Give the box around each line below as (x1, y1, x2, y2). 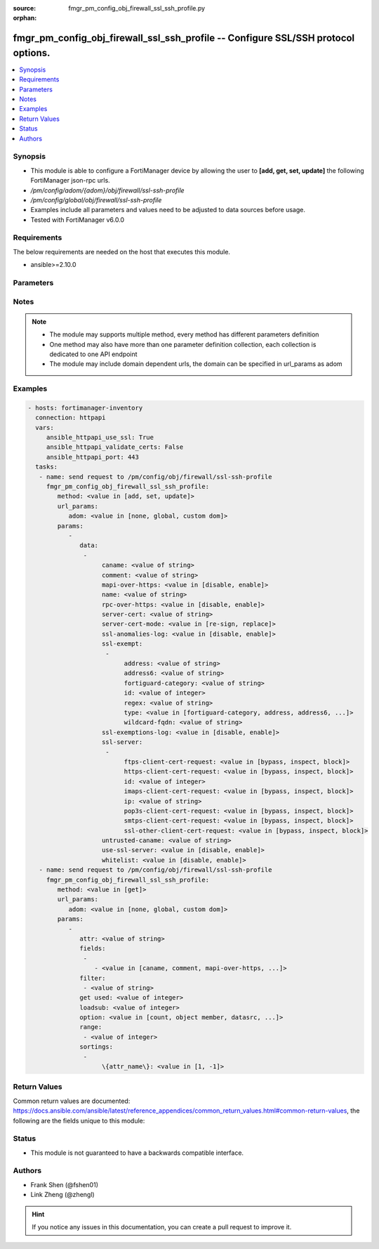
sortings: (79, 1043, 114, 1051)
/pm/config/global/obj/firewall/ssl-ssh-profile (30, 195, 162, 204)
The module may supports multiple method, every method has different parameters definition (49, 330, 319, 339)
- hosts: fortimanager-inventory (27, 404, 143, 412)
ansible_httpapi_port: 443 (46, 453, 140, 461)
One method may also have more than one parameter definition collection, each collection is (49, 340, 317, 348)
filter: (79, 974, 106, 982)
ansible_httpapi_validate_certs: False (46, 443, 184, 451)
